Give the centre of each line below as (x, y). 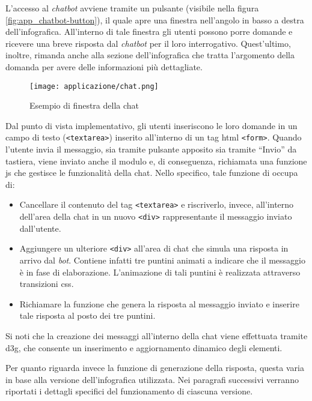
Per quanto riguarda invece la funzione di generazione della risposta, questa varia (155, 368)
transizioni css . (47, 284)
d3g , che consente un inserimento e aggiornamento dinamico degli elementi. (144, 347)
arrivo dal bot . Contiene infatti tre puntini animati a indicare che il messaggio (162, 260)
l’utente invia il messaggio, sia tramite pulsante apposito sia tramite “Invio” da (151, 149)
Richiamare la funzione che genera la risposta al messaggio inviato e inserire (159, 303)
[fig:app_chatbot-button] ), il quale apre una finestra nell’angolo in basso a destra (155, 20)
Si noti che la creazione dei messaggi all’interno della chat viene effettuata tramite (157, 335)
